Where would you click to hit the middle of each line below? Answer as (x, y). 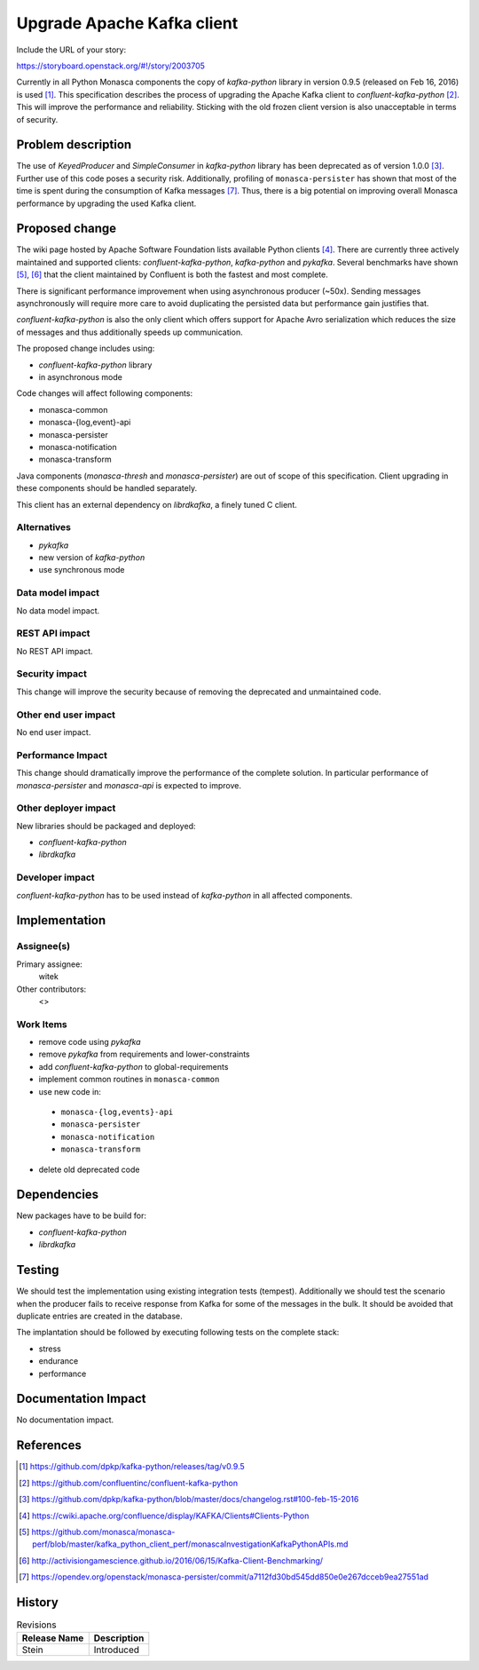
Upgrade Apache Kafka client (127, 23)
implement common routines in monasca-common (129, 1080)
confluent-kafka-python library (95, 365)
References (49, 1446)
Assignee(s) (43, 946)
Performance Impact (62, 755)
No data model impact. (58, 610)
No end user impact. (54, 732)
